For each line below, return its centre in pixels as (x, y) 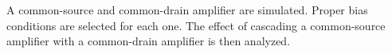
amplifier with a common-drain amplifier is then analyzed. (149, 41)
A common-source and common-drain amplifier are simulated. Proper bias (187, 10)
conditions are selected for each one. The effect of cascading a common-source (196, 25)
